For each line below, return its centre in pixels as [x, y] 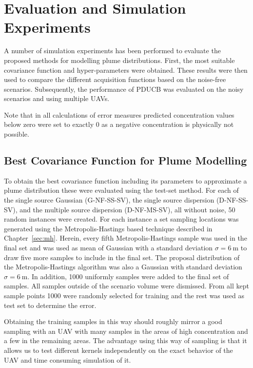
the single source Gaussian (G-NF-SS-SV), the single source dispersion [109, 200]
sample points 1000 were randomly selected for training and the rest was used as [124, 295]
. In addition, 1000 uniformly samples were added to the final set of [128, 276]
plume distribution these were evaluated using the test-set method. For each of [121, 190]
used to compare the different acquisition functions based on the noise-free [115, 79]
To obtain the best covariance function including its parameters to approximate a [126, 180]
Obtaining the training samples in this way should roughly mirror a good [113, 321]
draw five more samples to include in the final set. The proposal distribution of [122, 257]
